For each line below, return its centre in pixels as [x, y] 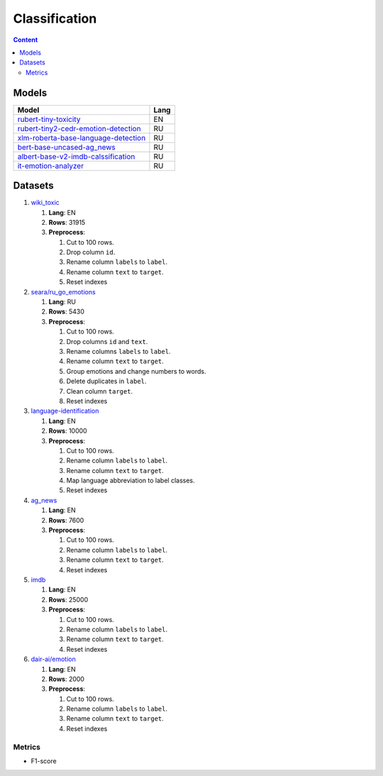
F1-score [44, 761]
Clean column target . [100, 391]
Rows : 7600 [66, 520]
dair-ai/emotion [53, 659]
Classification [55, 18]
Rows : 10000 [68, 431]
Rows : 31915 [67, 222]
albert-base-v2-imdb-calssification [76, 156]
